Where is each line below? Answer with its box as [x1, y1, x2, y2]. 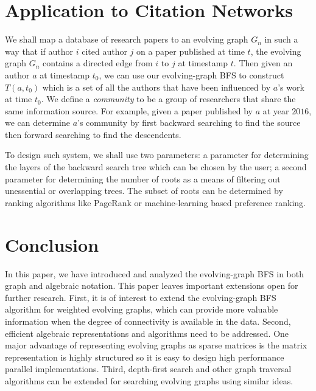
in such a [264, 33, 298, 46]
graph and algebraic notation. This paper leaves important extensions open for [5, 279, 298, 292]
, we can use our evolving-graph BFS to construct [99, 68, 284, 81]
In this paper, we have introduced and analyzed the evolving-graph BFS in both [5, 267, 304, 280]
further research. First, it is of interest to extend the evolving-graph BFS [5, 291, 276, 303]
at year [262, 104, 289, 117]
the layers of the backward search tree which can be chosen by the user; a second [5, 161, 307, 173]
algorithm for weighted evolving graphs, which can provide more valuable [5, 303, 278, 316]
